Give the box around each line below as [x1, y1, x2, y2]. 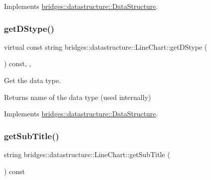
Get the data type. [4, 75, 61, 85]
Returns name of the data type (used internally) [4, 91, 151, 102]
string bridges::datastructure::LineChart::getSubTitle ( [4, 149, 170, 159]
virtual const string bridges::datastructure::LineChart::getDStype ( [4, 41, 208, 52]
